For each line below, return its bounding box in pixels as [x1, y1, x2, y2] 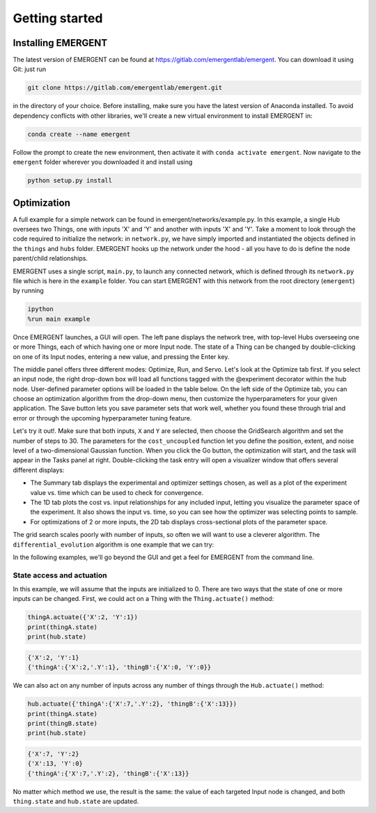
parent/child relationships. [13, 254, 88, 263]
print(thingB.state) [27, 719, 97, 727]
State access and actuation [13, 570, 107, 580]
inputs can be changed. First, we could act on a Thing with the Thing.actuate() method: [13, 595, 274, 603]
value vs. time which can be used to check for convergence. [30, 488, 204, 496]
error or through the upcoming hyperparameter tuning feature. [13, 413, 192, 422]
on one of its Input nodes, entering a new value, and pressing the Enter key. [13, 352, 230, 360]
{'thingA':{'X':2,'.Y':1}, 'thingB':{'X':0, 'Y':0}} [27, 663, 212, 671]
